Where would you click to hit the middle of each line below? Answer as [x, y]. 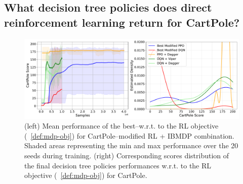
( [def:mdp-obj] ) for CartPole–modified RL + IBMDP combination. [129, 135]
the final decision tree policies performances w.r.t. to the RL [118, 165]
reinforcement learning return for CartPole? [122, 22]
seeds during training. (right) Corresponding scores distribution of [127, 155]
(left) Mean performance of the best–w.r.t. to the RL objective [121, 126]
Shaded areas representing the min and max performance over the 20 [131, 145]
